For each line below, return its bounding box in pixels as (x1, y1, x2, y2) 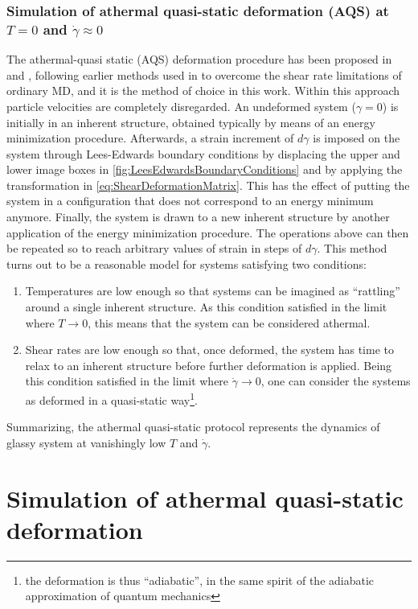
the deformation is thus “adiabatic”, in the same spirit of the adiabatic (25, 571, 375, 588)
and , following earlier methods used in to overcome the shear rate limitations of (6, 66, 402, 83)
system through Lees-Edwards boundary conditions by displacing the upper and (6, 145, 400, 162)
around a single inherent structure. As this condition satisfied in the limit (25, 298, 387, 315)
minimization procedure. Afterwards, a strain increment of (6, 130, 294, 146)
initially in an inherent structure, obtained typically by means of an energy (6, 113, 375, 130)
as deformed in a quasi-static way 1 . (25, 389, 198, 408)
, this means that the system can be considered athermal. (88, 314, 371, 331)
